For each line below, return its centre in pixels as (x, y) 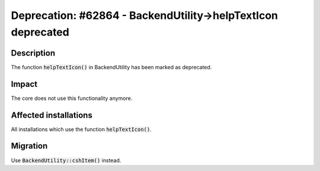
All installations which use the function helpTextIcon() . (81, 129)
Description (33, 53)
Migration (29, 146)
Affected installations (52, 115)
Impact (24, 84)
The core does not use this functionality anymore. (72, 98)
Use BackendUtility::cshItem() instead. (66, 160)
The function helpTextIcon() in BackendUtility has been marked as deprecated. (111, 67)
